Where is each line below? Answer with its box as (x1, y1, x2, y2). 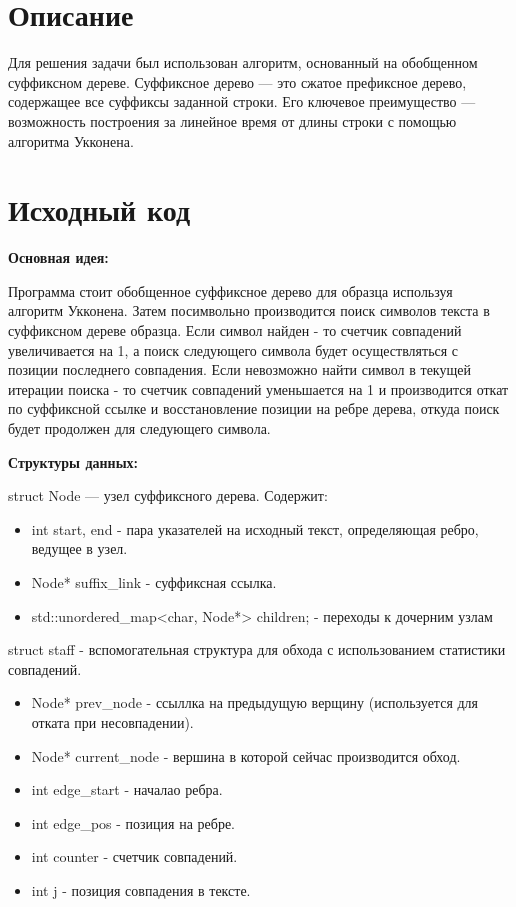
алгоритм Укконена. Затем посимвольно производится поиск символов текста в (8, 300, 490, 321)
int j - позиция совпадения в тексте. (31, 879, 251, 900)
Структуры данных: (8, 451, 139, 472)
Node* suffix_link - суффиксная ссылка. (31, 571, 277, 592)
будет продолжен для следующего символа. (8, 417, 271, 438)
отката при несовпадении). (31, 711, 194, 732)
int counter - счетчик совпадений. (31, 846, 238, 867)
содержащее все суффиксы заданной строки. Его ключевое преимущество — (8, 91, 476, 112)
